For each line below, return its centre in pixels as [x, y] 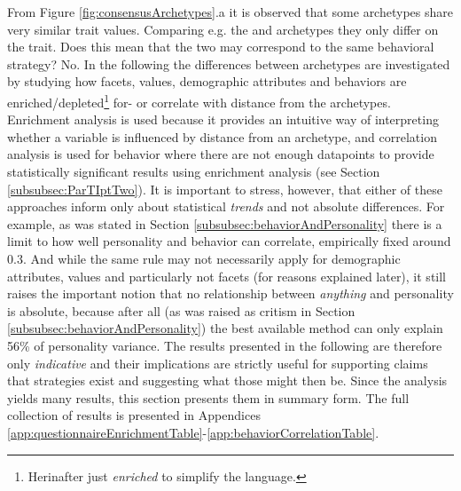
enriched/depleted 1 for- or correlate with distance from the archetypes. [199, 100]
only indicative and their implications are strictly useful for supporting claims [218, 363]
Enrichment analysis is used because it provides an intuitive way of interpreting [223, 119]
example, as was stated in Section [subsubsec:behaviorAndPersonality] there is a [225, 223]
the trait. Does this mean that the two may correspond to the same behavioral [221, 47]
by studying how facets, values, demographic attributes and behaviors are [207, 81]
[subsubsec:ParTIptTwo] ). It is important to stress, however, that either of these [225, 189]
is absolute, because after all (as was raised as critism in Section [181, 310]
